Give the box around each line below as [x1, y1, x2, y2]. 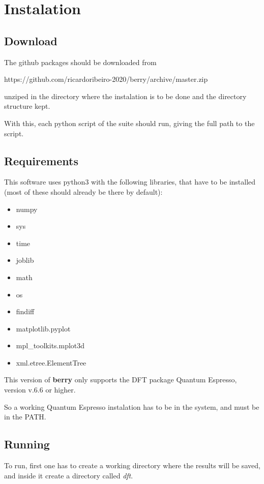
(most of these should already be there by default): [4, 186, 163, 197]
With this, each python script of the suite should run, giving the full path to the [4, 117, 255, 128]
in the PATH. [4, 411, 46, 422]
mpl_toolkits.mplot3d [16, 340, 85, 351]
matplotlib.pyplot [16, 323, 71, 334]
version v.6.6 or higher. [4, 384, 76, 395]
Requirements [4, 153, 78, 168]
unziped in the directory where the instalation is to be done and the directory [4, 90, 247, 101]
